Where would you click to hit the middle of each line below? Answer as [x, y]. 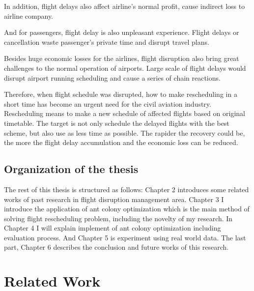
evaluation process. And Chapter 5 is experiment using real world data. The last [125, 237]
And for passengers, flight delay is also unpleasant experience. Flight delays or [122, 32]
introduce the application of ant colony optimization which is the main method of [127, 209]
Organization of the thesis [71, 169]
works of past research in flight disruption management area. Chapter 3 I [114, 199]
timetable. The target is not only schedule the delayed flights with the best [117, 123]
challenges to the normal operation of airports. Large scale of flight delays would [125, 68]
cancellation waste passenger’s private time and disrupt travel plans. [107, 42]
